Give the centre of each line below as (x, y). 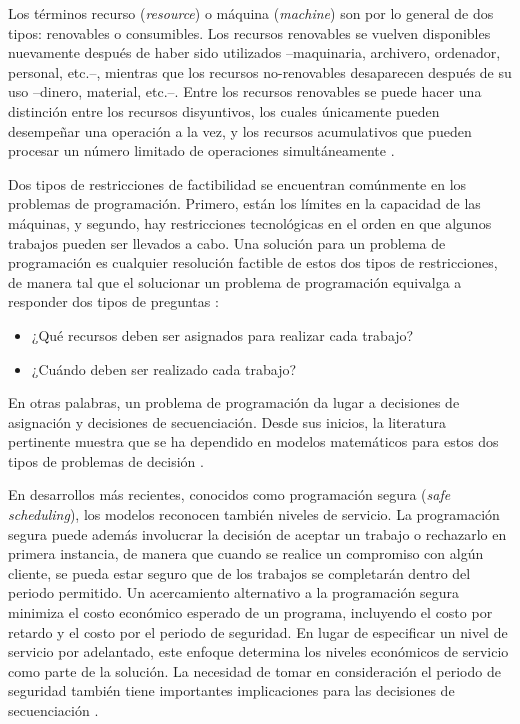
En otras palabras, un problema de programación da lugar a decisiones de (234, 402)
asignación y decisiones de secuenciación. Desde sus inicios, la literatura (227, 421)
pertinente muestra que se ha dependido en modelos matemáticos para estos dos (253, 441)
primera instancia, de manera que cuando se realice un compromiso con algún (246, 553)
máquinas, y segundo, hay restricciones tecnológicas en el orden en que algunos (250, 222)
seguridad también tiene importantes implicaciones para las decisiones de (231, 690)
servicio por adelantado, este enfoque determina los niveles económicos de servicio (258, 651)
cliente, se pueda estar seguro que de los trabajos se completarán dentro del (239, 572)
